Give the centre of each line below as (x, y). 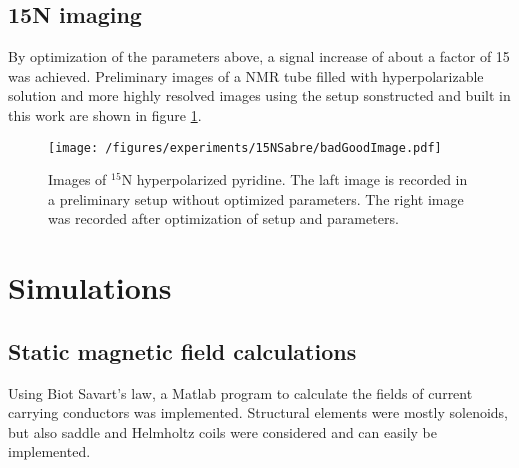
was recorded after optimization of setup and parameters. (223, 218)
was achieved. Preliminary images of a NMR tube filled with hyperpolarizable (246, 75)
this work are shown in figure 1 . (105, 114)
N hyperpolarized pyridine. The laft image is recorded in (294, 179)
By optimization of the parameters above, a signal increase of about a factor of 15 (259, 56)
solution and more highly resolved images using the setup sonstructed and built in (259, 95)
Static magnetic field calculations (182, 350)
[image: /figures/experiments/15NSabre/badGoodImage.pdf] (245, 147)
